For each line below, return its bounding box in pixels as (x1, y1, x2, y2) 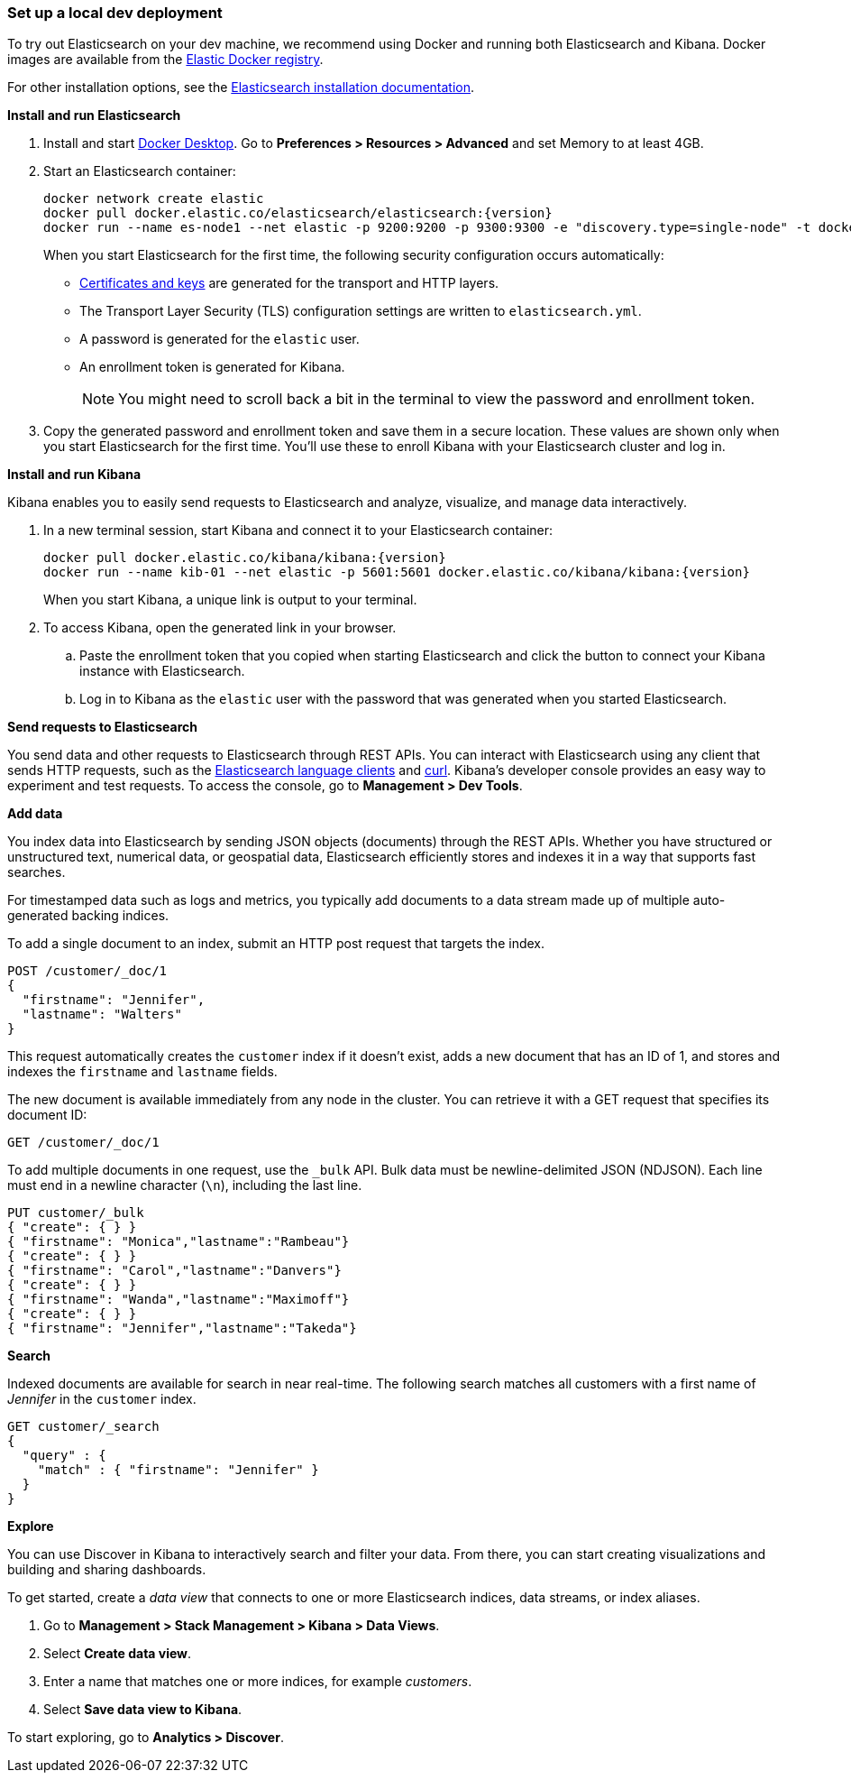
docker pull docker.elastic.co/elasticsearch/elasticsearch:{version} (43, 206, 553, 221)
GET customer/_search (7, 1419, 160, 1434)
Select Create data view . (43, 1646, 192, 1662)
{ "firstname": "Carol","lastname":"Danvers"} (7, 1263, 342, 1278)
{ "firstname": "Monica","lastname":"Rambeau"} (7, 1234, 350, 1250)
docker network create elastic (43, 191, 264, 207)
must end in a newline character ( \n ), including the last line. (7, 1177, 362, 1194)
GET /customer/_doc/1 (7, 1135, 160, 1150)
